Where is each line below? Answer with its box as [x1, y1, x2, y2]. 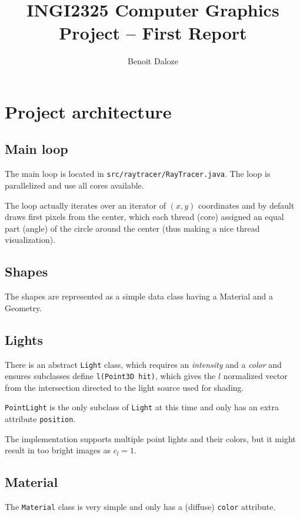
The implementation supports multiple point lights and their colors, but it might [5, 432, 296, 444]
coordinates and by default [198, 199, 295, 211]
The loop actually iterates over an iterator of [5, 199, 166, 211]
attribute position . [5, 413, 76, 425]
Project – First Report [59, 21, 247, 45]
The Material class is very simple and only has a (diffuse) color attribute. [5, 500, 276, 513]
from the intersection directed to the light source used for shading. [5, 381, 244, 393]
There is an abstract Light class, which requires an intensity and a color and [5, 358, 282, 370]
